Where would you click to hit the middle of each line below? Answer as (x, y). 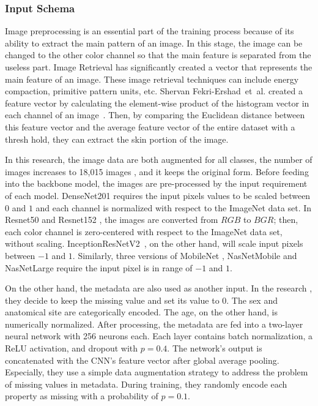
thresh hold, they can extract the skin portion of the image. (117, 139)
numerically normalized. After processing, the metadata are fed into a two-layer (154, 324)
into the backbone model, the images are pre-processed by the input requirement (156, 183)
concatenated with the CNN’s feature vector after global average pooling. (142, 360)
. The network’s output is (215, 348)
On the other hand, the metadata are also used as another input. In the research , (159, 288)
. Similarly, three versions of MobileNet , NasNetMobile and (185, 255)
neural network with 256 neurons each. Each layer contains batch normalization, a (159, 336)
